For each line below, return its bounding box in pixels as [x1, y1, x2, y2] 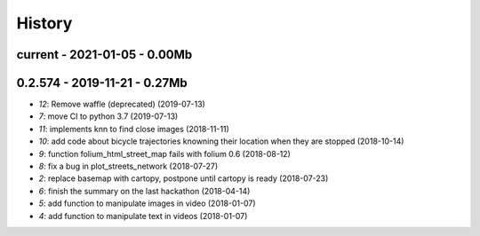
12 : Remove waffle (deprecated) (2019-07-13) [38, 98, 206, 110]
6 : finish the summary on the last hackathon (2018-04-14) [38, 185, 251, 196]
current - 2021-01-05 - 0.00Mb [16, 47, 193, 62]
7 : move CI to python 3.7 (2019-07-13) [38, 111, 179, 122]
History [16, 13, 73, 33]
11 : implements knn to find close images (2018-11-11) [38, 123, 230, 134]
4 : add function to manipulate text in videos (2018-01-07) [38, 210, 248, 221]
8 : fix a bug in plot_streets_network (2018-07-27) [38, 161, 219, 172]
